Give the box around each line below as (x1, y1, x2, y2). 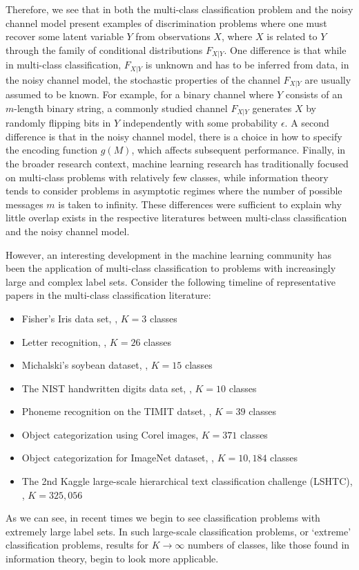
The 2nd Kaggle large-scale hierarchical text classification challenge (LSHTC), (21, 474, 353, 488)
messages (6, 196, 43, 211)
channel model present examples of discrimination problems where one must (6, 15, 327, 30)
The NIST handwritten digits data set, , (21, 380, 192, 395)
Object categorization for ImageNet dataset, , (21, 450, 215, 465)
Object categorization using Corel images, (21, 427, 199, 441)
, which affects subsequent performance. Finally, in (131, 142, 346, 157)
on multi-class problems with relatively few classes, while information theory (6, 169, 329, 184)
